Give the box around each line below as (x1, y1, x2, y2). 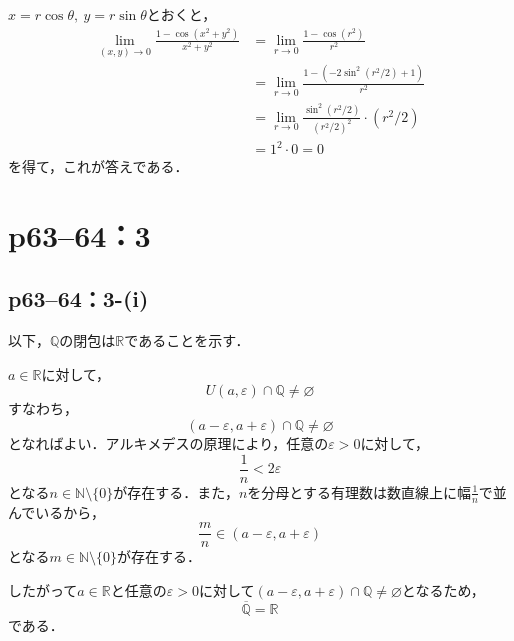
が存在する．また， (113, 481, 239, 502)
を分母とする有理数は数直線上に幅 (247, 481, 471, 502)
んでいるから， (8, 501, 105, 522)
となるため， (401, 579, 485, 600)
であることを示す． (124, 330, 250, 351)
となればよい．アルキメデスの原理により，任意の (8, 433, 329, 454)
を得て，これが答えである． (8, 156, 189, 177)
